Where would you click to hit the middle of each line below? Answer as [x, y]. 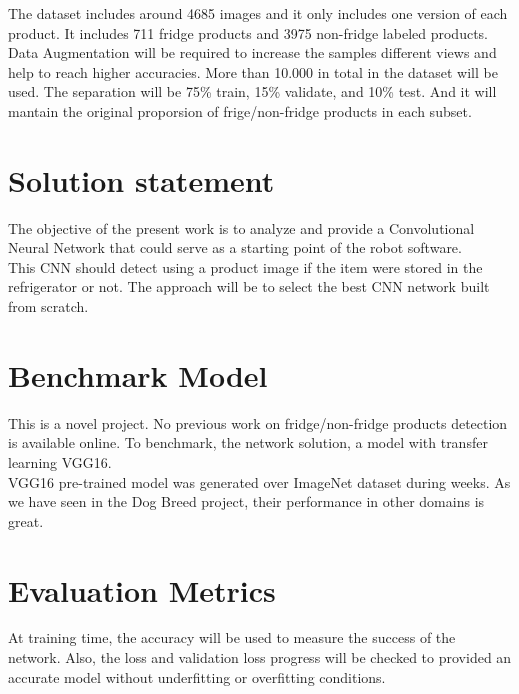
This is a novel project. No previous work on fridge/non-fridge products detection [258, 422]
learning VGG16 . [60, 461]
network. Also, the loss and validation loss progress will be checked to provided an [260, 657]
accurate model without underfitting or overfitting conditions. [197, 676]
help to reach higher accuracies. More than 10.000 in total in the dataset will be [253, 71]
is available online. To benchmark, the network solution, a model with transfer [248, 442]
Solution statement [141, 179]
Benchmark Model [138, 374]
